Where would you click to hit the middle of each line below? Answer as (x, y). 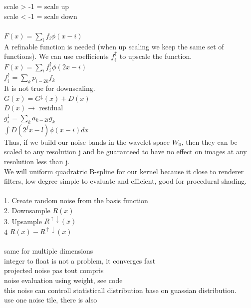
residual (51, 108)
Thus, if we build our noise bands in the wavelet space (87, 142)
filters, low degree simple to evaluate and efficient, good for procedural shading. (125, 181)
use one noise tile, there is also (51, 300)
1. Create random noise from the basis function (76, 200)
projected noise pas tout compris (54, 270)
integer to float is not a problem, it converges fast (80, 260)
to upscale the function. (156, 56)
